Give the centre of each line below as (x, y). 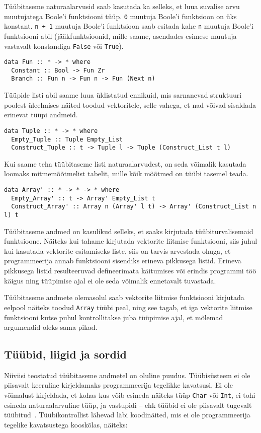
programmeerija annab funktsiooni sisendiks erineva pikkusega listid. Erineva (123, 261)
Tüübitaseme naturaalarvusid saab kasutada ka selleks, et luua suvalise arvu (122, 6)
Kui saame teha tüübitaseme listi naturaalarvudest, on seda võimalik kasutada (125, 163)
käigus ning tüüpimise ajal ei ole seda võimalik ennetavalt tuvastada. (110, 280)
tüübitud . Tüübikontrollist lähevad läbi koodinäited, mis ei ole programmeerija (127, 415)
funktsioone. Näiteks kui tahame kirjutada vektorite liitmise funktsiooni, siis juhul (131, 241)
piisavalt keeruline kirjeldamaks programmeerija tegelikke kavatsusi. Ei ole (118, 385)
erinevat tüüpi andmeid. (41, 115)
